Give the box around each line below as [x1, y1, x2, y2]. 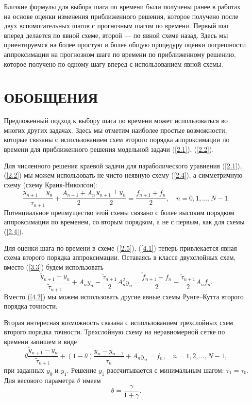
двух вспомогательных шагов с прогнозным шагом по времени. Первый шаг [4, 20, 230, 31]
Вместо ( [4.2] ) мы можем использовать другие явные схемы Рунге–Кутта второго [4, 291, 244, 301]
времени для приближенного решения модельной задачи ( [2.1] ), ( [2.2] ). [4, 144, 214, 154]
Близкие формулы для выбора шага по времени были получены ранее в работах [4, 1, 241, 11]
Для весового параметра [4, 375, 75, 385]
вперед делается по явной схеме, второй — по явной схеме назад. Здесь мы [4, 30, 228, 40]
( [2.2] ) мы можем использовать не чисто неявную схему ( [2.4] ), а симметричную [4, 170, 243, 180]
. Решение [67, 365, 97, 375]
